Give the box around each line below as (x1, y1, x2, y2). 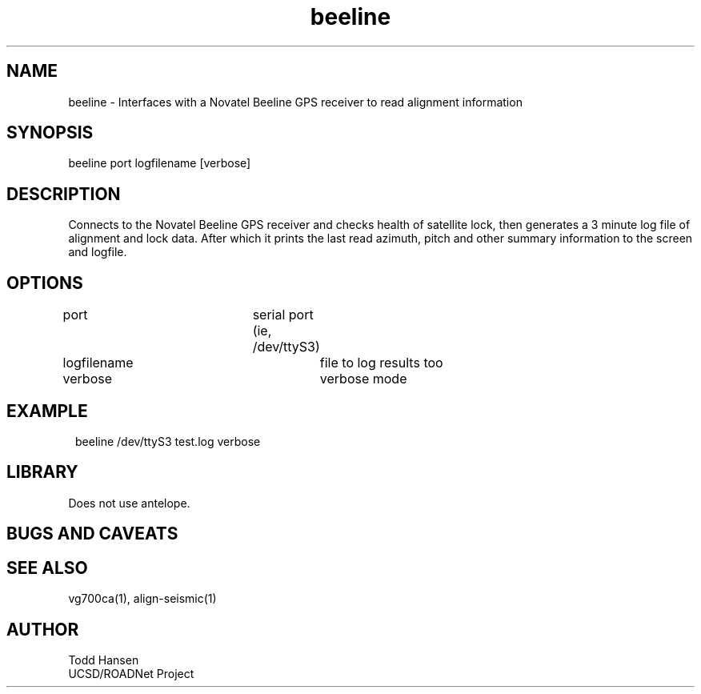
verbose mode (319, 371, 407, 387)
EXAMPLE (6, 400, 88, 421)
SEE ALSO (6, 557, 88, 578)
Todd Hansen (68, 652, 139, 667)
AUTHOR (6, 619, 79, 640)
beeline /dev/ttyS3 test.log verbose (75, 434, 261, 448)
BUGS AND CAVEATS (6, 524, 178, 544)
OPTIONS (6, 272, 83, 293)
